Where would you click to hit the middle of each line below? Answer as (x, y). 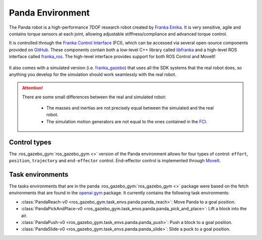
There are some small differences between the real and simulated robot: (94, 97)
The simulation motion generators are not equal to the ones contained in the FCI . (127, 121)
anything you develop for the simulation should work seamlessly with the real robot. (93, 74)
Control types (30, 142)
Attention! (33, 88)
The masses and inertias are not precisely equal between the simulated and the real (130, 108)
